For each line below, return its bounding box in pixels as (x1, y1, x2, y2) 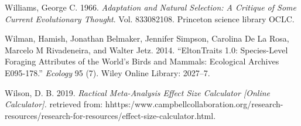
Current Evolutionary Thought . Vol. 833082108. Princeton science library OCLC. (5, 12, 295, 25)
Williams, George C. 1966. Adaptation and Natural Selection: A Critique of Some (5, 1, 296, 13)
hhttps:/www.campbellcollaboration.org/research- (105, 98, 283, 110)
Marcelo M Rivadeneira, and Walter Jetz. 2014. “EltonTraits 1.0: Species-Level (5, 43, 288, 56)
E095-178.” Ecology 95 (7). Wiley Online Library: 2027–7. (5, 66, 210, 79)
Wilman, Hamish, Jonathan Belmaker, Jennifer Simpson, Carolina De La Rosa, (5, 32, 289, 45)
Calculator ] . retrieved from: (5, 98, 103, 110)
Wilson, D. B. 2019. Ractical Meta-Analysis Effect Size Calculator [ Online (5, 86, 271, 98)
